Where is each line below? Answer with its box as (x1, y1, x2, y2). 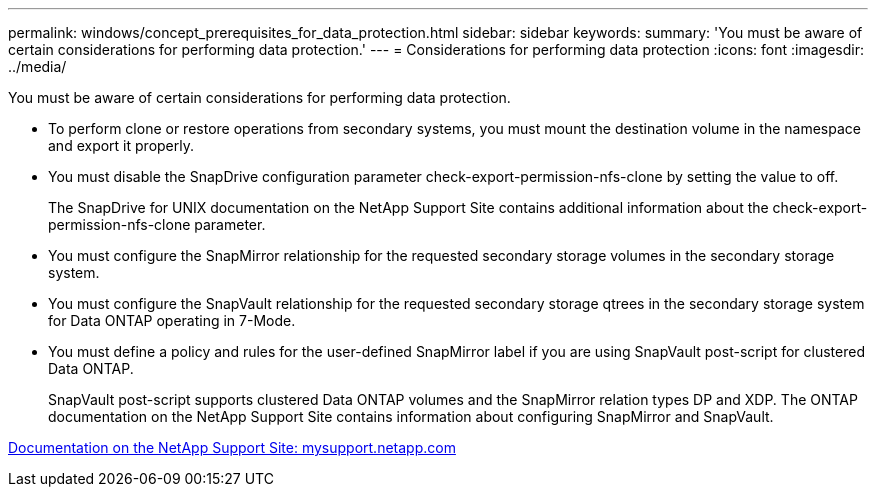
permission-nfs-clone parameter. (48, 216, 266, 233)
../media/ (8, 58, 67, 75)
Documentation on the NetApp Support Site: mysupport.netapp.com (8, 439, 456, 456)
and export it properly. (48, 137, 194, 154)
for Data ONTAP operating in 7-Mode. (48, 312, 296, 329)
